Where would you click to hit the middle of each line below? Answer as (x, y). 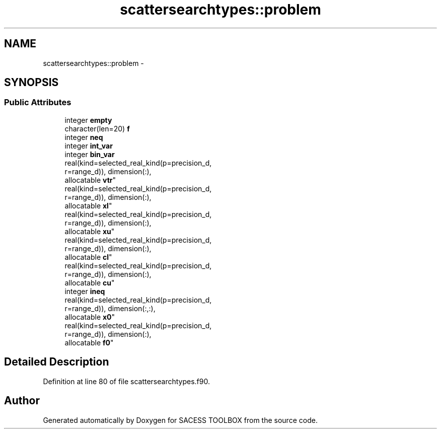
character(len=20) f (97, 128)
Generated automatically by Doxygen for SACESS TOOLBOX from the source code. (180, 420)
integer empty (88, 120)
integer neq (84, 137)
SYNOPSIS (31, 83)
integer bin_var (90, 154)
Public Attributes (38, 102)
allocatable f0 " (89, 342)
